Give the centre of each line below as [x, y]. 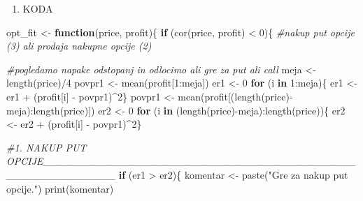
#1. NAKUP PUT [47, 147]
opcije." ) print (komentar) [60, 188]
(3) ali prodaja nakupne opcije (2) [79, 46]
